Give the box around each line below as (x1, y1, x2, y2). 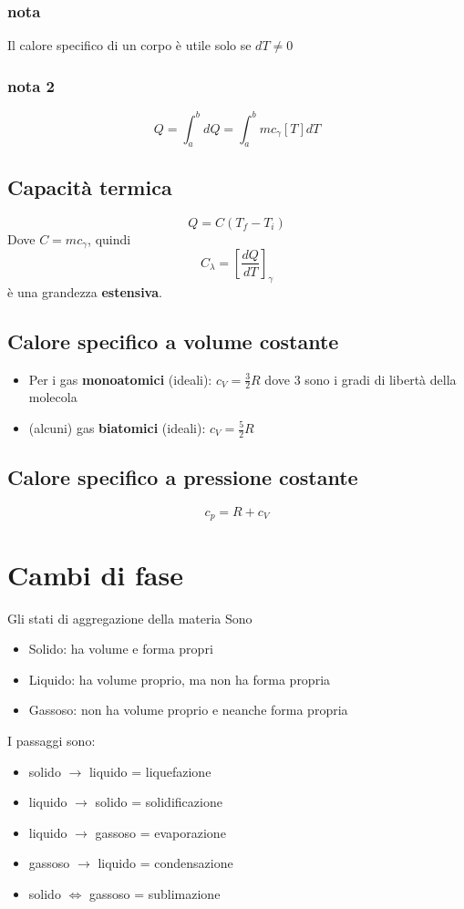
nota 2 (7, 74, 55, 97)
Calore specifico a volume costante (7, 326, 339, 355)
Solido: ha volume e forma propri (28, 639, 213, 658)
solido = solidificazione (95, 792, 222, 811)
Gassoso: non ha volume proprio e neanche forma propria (28, 700, 348, 719)
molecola (28, 387, 77, 407)
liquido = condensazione (98, 853, 233, 873)
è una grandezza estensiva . (7, 282, 162, 301)
